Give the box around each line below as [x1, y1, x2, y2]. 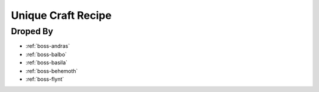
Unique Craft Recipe [11, 9, 112, 22]
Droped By [11, 26, 53, 37]
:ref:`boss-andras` [25, 42, 70, 50]
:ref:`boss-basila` [25, 59, 68, 66]
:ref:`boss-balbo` [25, 51, 67, 58]
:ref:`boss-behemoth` [25, 67, 78, 74]
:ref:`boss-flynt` [25, 75, 64, 83]
